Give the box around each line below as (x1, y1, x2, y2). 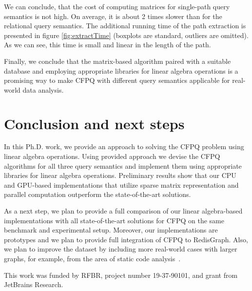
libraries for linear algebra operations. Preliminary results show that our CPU (4, 170, 236, 180)
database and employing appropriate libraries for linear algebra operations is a (4, 65, 238, 76)
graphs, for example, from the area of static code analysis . (4, 253, 181, 263)
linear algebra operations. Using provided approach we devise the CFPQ (4, 151, 220, 161)
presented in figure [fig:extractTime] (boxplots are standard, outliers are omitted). (4, 30, 249, 40)
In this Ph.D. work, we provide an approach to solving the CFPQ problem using (4, 141, 244, 152)
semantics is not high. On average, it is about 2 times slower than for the (4, 11, 222, 21)
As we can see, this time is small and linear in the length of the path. (4, 39, 211, 50)
